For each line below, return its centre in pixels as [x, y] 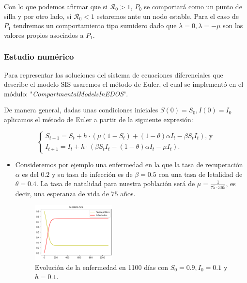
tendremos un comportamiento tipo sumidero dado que [95, 25]
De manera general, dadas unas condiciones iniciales [81, 110]
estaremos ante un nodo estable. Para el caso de [168, 16]
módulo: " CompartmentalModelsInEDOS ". [66, 93]
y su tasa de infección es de [92, 174]
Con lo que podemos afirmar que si [56, 6]
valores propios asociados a [44, 35]
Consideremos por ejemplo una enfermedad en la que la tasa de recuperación [129, 165]
